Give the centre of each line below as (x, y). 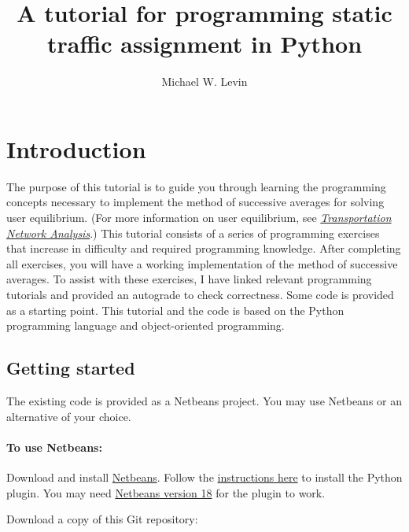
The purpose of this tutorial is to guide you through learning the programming (196, 186)
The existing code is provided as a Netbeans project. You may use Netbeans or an (204, 400)
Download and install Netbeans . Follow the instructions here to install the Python (204, 477)
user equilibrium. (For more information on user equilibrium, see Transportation (199, 218)
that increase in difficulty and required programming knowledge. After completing (204, 248)
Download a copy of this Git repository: (102, 519)
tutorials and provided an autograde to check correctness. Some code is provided (200, 294)
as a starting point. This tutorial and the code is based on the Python (175, 310)
